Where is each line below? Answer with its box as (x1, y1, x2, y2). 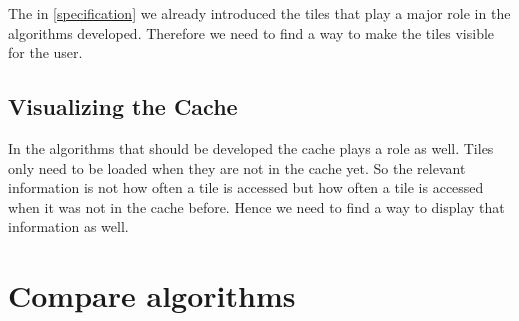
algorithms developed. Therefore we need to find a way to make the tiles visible (8, 22, 495, 43)
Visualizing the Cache (8, 91, 238, 122)
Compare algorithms (8, 275, 296, 316)
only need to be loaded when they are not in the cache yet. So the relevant (8, 157, 466, 178)
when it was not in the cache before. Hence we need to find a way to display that (8, 196, 505, 217)
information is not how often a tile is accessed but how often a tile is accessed (8, 177, 484, 198)
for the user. (8, 42, 83, 63)
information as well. (8, 216, 129, 237)
